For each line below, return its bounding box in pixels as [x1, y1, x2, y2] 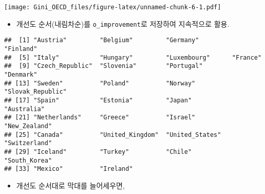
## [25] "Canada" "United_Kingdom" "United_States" [4, 131, 221, 138]
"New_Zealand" [4, 122, 52, 130]
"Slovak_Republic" [4, 88, 67, 96]
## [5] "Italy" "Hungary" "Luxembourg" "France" [4, 54, 262, 61]
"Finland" [4, 45, 37, 52]
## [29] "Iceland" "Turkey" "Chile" [4, 148, 192, 155]
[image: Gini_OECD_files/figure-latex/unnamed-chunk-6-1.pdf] [4, 4, 221, 11]
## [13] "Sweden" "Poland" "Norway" [4, 79, 196, 87]
